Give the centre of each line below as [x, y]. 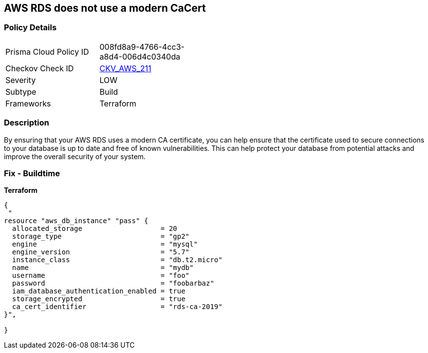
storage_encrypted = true [99, 299]
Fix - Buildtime [32, 173]
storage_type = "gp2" [101, 237]
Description [27, 123]
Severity [21, 80]
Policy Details [30, 28]
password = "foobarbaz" [113, 283]
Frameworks [28, 103]
